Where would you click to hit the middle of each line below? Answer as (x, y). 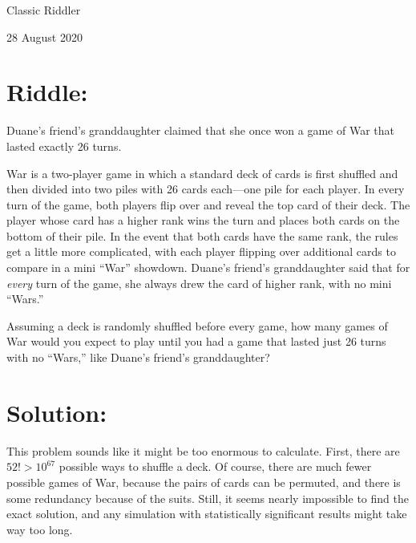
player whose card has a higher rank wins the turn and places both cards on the (203, 220)
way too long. (40, 529)
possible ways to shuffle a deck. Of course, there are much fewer (215, 466)
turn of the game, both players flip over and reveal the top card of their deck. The (208, 204)
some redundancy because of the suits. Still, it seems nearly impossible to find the (208, 498)
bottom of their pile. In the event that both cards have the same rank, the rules (202, 235)
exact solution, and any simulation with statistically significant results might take (207, 514)
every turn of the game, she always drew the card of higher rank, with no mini (199, 283)
